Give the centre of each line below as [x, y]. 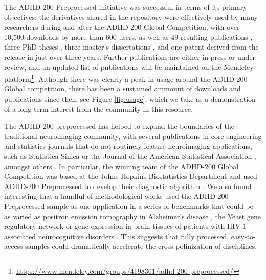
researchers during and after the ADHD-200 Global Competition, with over [122, 27]
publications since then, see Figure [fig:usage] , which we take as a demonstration [130, 99]
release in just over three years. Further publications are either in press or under [130, 56]
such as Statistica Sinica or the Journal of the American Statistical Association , [130, 156]
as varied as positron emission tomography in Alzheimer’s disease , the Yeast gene [133, 216]
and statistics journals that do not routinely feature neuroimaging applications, [128, 146]
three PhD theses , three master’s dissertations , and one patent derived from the [131, 47]
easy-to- [243, 236]
